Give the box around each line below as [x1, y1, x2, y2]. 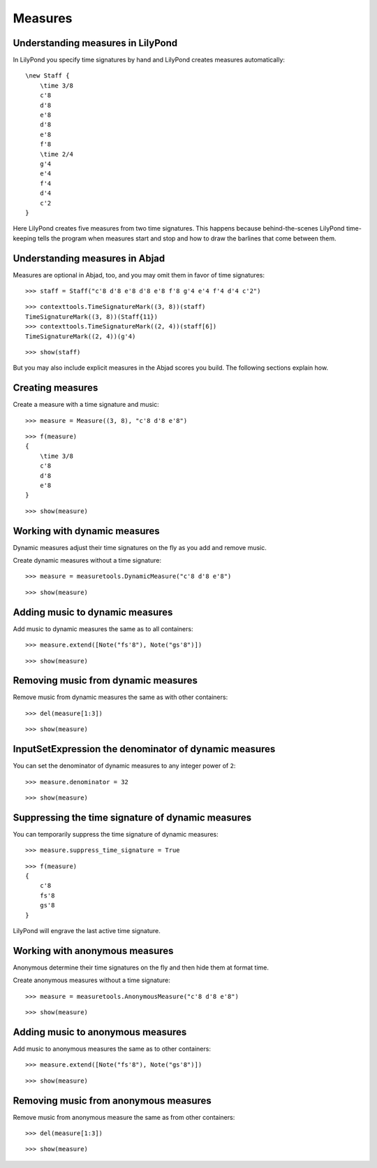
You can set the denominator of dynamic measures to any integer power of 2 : [13, 762, 236, 770]
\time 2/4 [39, 150, 73, 158]
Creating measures [13, 382, 98, 394]
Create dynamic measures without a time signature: [13, 556, 162, 565]
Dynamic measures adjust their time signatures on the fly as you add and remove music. [13, 543, 267, 551]
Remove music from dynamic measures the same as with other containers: [13, 693, 228, 702]
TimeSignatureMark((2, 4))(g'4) [25, 332, 136, 340]
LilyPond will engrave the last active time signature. [13, 926, 161, 935]
